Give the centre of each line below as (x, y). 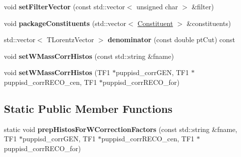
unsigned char (157, 6)
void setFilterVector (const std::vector (65, 6)
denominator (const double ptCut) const (171, 39)
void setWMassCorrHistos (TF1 (57, 72)
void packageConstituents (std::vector (65, 23)
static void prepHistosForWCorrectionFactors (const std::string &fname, (121, 129)
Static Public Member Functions (88, 108)
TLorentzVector (70, 39)
